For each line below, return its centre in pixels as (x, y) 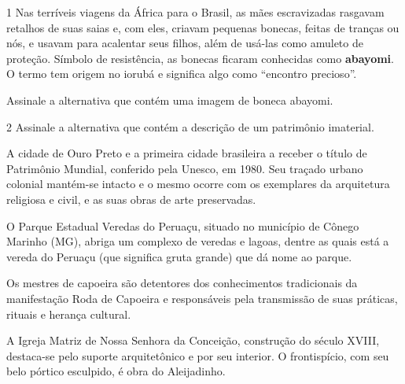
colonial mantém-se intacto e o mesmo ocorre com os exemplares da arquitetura (198, 184)
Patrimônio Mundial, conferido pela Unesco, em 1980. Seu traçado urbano (185, 168)
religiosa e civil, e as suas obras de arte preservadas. (131, 199)
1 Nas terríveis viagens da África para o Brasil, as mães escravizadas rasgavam (195, 12)
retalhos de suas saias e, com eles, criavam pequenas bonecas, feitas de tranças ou (203, 27)
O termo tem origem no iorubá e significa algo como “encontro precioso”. (182, 74)
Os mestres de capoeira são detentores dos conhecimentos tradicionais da (182, 283)
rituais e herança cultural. (69, 314)
